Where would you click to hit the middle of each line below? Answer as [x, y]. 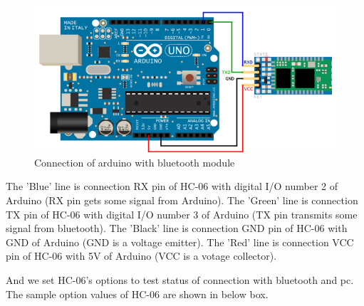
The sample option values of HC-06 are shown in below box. [137, 294]
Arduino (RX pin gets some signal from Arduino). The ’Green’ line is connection [182, 200]
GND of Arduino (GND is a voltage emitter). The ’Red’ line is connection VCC [180, 242]
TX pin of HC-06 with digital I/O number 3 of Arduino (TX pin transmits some [182, 214]
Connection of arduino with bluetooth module [135, 162]
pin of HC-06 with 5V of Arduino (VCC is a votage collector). [141, 256]
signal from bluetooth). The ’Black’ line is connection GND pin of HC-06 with [177, 228]
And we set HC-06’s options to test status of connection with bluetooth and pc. [180, 280]
